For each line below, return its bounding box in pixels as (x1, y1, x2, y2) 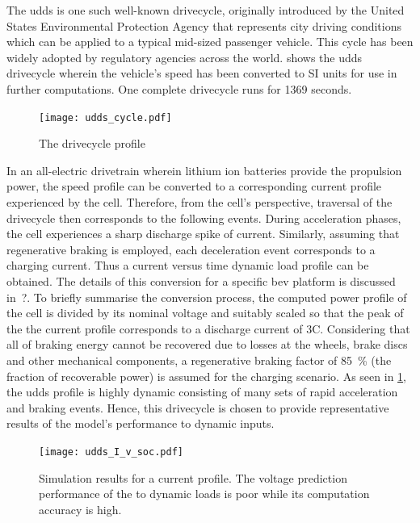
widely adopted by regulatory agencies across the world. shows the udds (6, 48, 363, 65)
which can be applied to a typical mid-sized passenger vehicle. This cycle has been (6, 33, 414, 50)
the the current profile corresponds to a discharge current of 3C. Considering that (6, 320, 410, 337)
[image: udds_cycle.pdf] (39, 111, 172, 123)
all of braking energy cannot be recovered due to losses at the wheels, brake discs (6, 336, 408, 353)
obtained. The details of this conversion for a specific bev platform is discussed (6, 272, 396, 289)
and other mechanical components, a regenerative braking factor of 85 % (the (6, 351, 392, 368)
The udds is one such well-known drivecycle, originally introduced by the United (6, 2, 405, 18)
